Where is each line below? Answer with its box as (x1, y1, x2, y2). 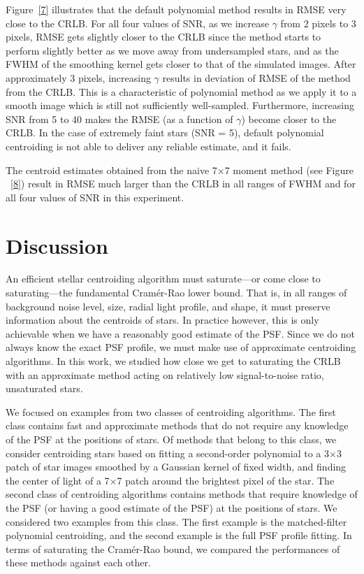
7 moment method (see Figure (224, 162, 354, 177)
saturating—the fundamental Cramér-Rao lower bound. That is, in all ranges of (6, 285, 347, 300)
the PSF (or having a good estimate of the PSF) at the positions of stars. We (6, 500, 337, 515)
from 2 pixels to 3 (280, 15, 356, 30)
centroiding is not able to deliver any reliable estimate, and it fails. (6, 138, 291, 153)
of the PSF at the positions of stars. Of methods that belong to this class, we (6, 431, 337, 446)
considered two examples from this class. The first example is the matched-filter (6, 514, 347, 529)
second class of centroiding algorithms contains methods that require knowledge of (6, 487, 358, 501)
